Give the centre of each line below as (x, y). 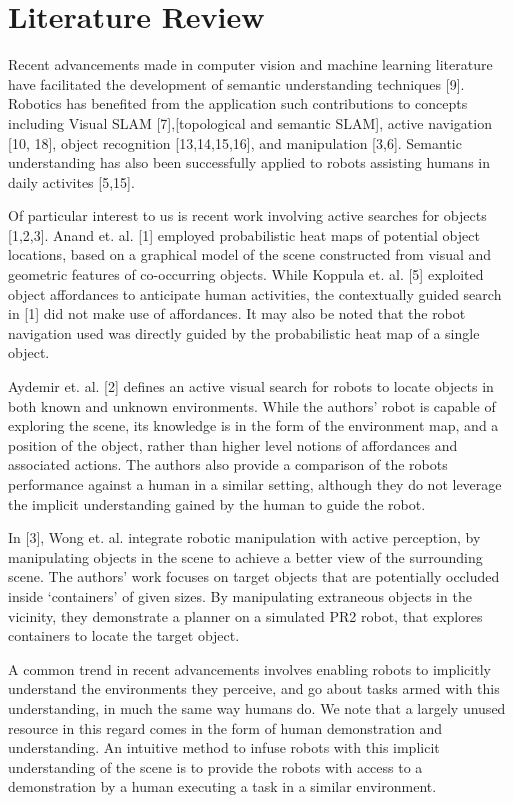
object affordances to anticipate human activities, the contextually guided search (255, 293)
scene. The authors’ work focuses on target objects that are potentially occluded (254, 576)
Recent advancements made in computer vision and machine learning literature (250, 64)
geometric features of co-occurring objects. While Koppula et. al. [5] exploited (246, 274)
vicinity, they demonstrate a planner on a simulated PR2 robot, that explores (245, 615)
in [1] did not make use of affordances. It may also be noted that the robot (237, 313)
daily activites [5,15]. (71, 181)
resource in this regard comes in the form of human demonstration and (225, 727)
